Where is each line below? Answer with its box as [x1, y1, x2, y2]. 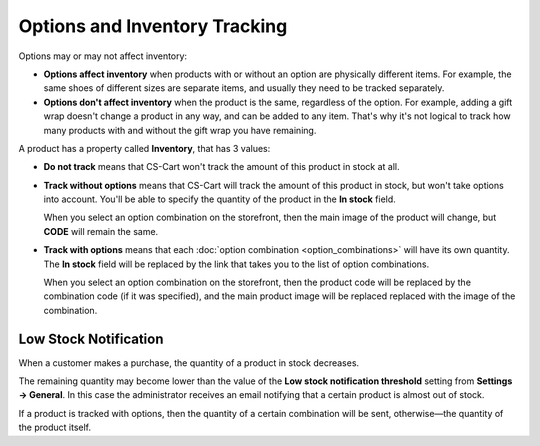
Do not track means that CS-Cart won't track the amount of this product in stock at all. [43, 161, 400, 173]
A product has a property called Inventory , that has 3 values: [18, 142, 271, 154]
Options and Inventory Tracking [18, 15, 288, 37]
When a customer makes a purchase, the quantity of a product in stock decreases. [18, 356, 360, 369]
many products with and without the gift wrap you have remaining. [43, 124, 317, 136]
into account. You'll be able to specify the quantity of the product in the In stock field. [43, 193, 397, 205]
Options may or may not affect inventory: [18, 50, 188, 62]
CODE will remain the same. [43, 225, 159, 237]
